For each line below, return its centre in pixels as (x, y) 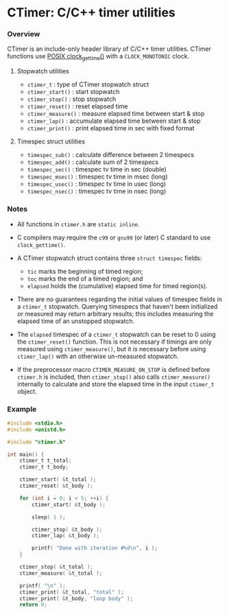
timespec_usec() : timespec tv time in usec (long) (97, 184)
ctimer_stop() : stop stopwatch (72, 99)
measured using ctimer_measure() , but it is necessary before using (111, 349)
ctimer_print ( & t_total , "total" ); (72, 592)
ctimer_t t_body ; (44, 467)
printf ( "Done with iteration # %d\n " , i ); (95, 548)
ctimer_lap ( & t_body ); (65, 536)
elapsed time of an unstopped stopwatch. (76, 321)
